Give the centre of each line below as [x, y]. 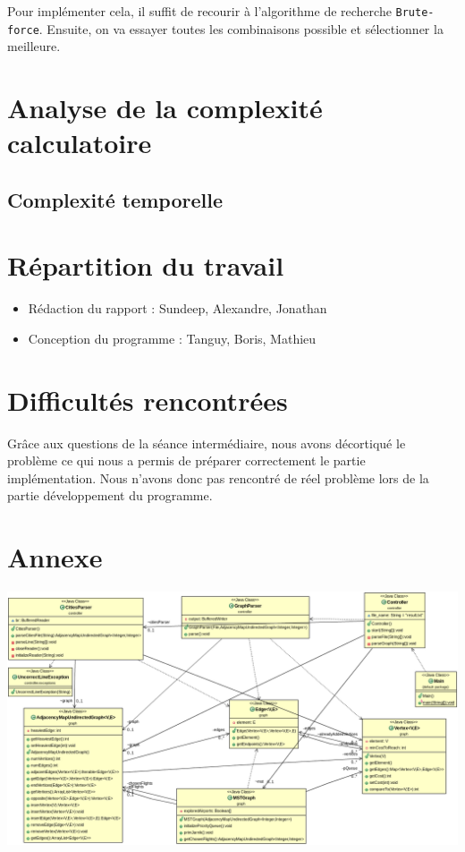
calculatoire [80, 143]
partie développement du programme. [110, 495]
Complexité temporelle [115, 199]
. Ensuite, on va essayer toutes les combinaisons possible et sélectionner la [241, 28]
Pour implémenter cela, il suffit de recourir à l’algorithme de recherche [199, 11]
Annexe [55, 557]
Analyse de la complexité [165, 108]
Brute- [415, 13]
